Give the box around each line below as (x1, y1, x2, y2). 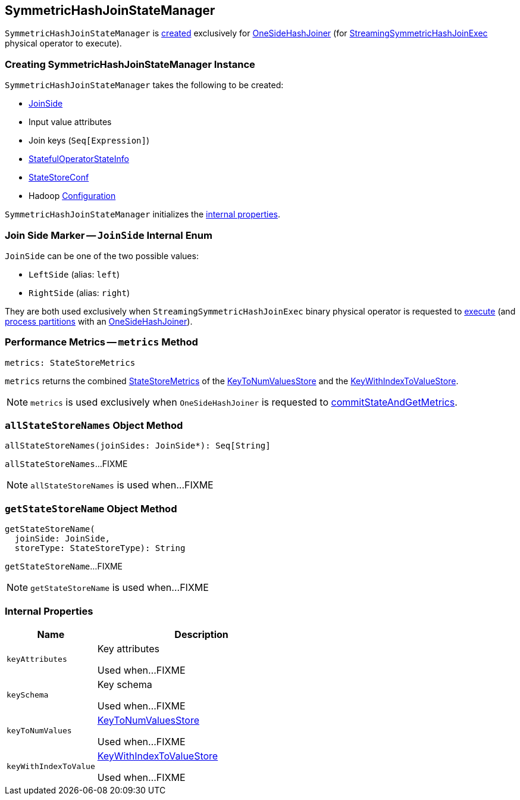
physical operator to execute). (5, 38, 122, 49)
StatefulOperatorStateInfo (29, 154, 129, 164)
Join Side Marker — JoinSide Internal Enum (5, 229, 212, 241)
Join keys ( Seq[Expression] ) (29, 135, 150, 146)
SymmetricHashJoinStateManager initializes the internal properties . (5, 209, 281, 220)
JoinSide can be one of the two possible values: (5, 250, 199, 261)
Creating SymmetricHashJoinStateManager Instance (5, 58, 255, 70)
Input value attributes (29, 117, 112, 127)
